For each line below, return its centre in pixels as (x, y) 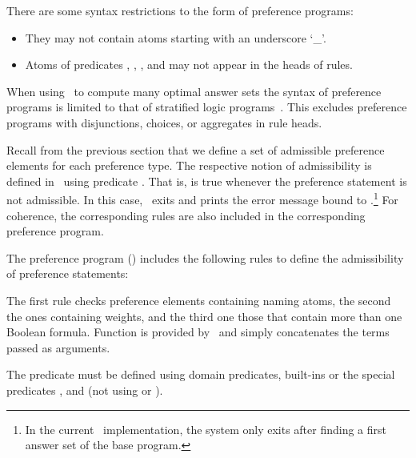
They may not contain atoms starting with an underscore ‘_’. (176, 37)
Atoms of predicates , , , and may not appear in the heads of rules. (189, 64)
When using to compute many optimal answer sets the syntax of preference (194, 91)
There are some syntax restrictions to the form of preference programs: (180, 10)
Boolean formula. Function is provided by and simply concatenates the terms (198, 332)
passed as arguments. (58, 347)
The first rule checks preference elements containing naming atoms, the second (199, 300)
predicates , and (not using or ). (85, 390)
